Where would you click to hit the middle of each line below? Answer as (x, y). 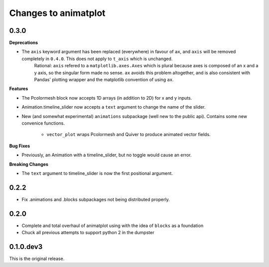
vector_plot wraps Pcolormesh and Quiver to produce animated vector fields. (129, 134)
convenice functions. (43, 123)
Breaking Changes (29, 164)
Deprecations (24, 43)
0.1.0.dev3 (26, 247)
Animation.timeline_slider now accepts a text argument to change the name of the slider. (114, 107)
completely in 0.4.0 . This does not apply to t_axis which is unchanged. (97, 59)
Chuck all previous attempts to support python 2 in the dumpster (88, 233)
